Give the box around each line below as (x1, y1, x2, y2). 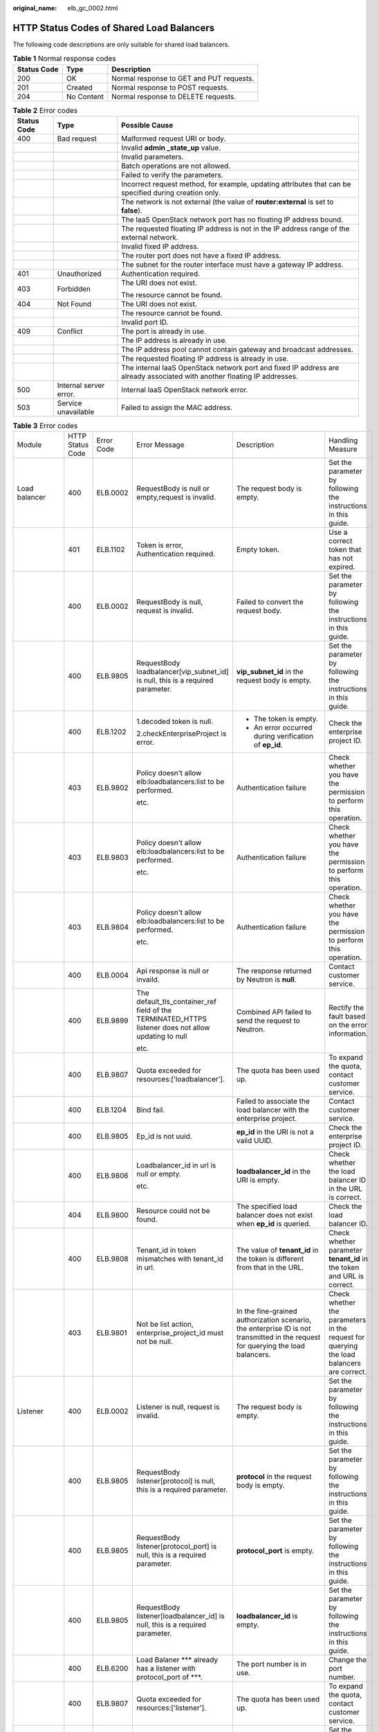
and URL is (329, 1271, 364, 1281)
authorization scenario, (236, 1315, 312, 1325)
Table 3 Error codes (12, 421, 78, 431)
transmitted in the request (236, 1332, 321, 1342)
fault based (329, 1011, 366, 1021)
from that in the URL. (236, 1263, 304, 1273)
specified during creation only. (121, 188, 221, 197)
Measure (329, 444, 358, 454)
